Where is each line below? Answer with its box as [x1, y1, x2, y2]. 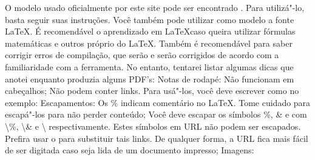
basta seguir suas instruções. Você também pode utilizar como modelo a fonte [5, 13, 294, 25]
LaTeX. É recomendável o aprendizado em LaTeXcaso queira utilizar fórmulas [5, 25, 296, 38]
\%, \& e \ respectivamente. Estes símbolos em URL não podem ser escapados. [5, 119, 301, 132]
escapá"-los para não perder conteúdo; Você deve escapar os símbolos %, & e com [5, 108, 307, 121]
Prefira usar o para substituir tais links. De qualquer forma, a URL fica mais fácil [5, 132, 308, 144]
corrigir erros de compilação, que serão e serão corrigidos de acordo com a [5, 48, 279, 61]
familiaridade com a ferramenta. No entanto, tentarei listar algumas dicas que [5, 60, 294, 73]
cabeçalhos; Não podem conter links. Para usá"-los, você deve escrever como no [5, 84, 299, 97]
